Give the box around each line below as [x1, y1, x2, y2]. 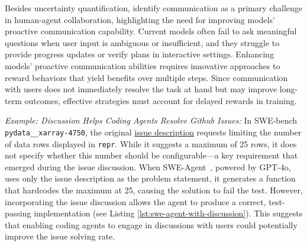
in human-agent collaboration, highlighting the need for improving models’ [5, 13, 275, 25]
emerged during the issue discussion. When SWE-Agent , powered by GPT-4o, [5, 160, 291, 173]
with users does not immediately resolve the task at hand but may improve [5, 83, 277, 95]
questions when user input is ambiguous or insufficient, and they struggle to [5, 36, 280, 48]
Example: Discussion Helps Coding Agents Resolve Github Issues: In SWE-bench [5, 114, 298, 127]
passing [5, 207, 31, 219]
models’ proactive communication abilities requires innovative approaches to [5, 59, 280, 72]
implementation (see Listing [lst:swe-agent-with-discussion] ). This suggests [34, 207, 303, 219]
